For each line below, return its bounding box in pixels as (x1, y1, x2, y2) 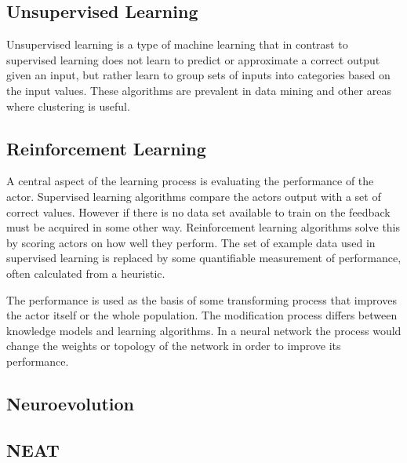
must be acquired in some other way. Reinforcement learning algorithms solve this (6, 219, 401, 235)
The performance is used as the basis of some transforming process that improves (6, 291, 397, 308)
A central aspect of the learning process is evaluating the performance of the (6, 173, 374, 189)
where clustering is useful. (6, 97, 130, 114)
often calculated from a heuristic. (6, 264, 165, 281)
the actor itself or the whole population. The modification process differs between (6, 307, 398, 323)
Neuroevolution (6, 391, 135, 415)
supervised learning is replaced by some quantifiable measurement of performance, (6, 250, 402, 266)
